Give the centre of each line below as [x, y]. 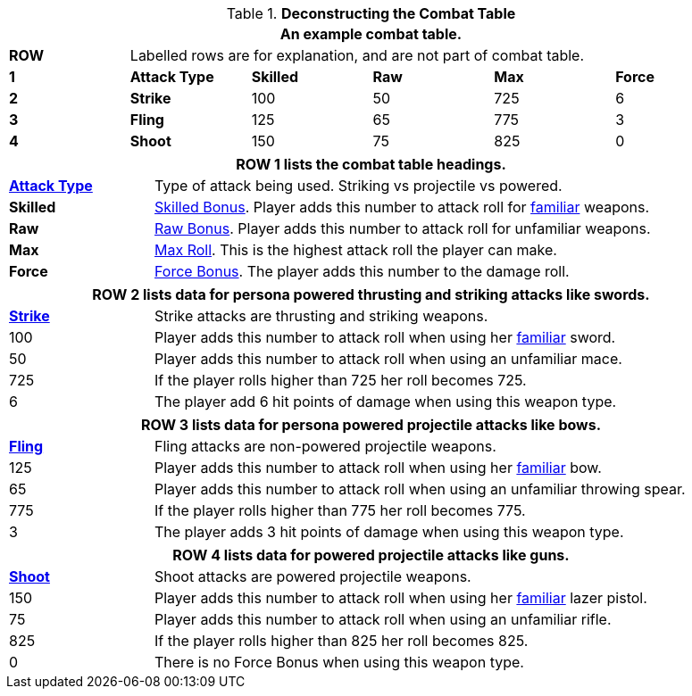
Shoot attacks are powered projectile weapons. [313, 576]
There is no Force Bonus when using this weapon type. [339, 662]
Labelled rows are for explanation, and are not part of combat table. [357, 55]
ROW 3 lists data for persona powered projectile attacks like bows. [371, 425]
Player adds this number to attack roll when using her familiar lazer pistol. [401, 598]
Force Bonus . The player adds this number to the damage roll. [362, 271]
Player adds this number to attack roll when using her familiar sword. [385, 337]
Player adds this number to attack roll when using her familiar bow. [378, 468]
